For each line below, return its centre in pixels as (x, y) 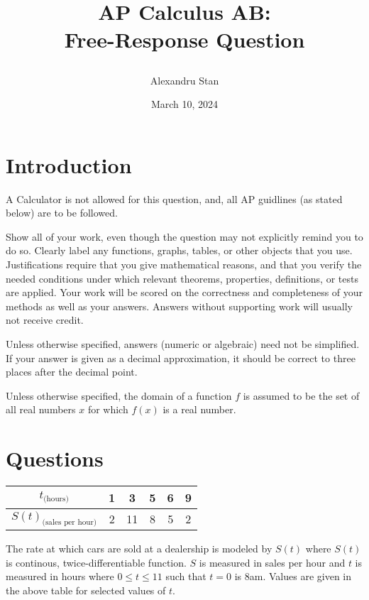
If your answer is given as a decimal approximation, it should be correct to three (181, 358)
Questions (55, 458)
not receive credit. (45, 320)
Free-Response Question (184, 39)
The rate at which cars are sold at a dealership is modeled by (139, 549)
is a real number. (199, 409)
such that (186, 576)
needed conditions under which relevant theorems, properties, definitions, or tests (182, 278)
